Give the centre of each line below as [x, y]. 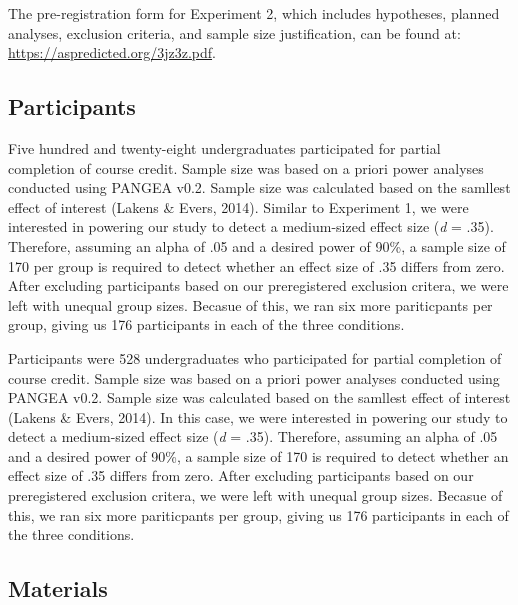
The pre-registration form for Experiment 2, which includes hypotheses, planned [254, 13]
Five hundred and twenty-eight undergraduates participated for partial [224, 147]
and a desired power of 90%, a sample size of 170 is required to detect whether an [258, 455]
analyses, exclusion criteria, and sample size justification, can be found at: [234, 32]
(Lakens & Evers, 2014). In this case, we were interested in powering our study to [258, 416]
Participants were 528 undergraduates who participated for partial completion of [255, 357]
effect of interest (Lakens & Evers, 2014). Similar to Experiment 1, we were [238, 206]
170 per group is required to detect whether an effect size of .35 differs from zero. [256, 265]
